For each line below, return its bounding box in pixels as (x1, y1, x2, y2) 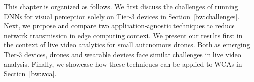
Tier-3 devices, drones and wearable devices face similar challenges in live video (4, 49, 241, 59)
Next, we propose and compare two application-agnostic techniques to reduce (4, 20, 235, 31)
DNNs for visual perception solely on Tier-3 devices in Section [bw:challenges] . (4, 11, 240, 21)
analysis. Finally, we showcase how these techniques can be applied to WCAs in (4, 59, 242, 69)
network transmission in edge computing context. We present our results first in (4, 30, 243, 40)
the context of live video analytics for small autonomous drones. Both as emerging (4, 40, 250, 50)
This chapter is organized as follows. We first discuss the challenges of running (4, 1, 238, 11)
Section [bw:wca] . (4, 68, 57, 79)
